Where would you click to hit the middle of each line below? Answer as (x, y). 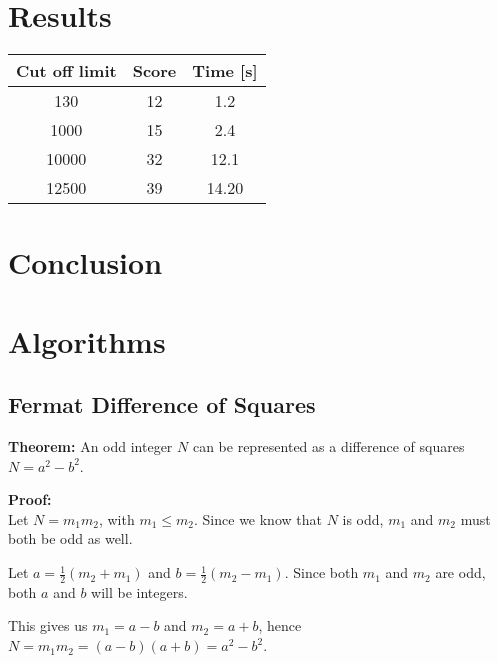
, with (116, 518)
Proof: (30, 499)
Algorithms (87, 340)
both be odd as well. (70, 538)
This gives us (48, 625)
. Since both (321, 572)
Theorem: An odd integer (90, 446)
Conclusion (85, 262)
